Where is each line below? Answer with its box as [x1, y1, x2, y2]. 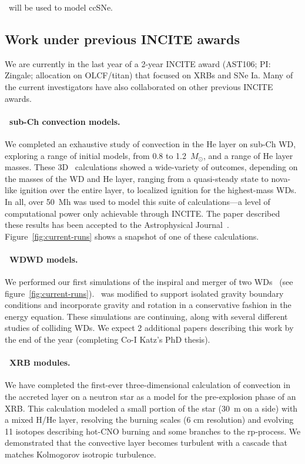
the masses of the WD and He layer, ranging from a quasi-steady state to [5, 172, 269, 184]
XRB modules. [9, 356, 71, 369]
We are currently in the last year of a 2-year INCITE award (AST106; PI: [5, 57, 271, 69]
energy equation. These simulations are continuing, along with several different [5, 310, 288, 322]
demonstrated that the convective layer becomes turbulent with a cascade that [5, 436, 287, 449]
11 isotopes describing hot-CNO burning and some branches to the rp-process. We [5, 425, 301, 437]
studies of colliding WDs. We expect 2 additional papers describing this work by [5, 322, 294, 334]
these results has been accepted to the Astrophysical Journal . [5, 218, 229, 231]
